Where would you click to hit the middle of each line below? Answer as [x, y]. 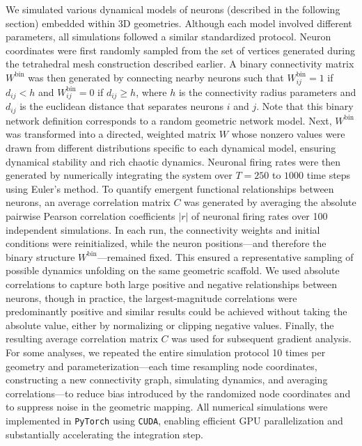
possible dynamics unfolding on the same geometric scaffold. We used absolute [173, 270]
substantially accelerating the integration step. [104, 434]
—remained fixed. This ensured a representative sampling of [225, 256]
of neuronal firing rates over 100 [260, 216]
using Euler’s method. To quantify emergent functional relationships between [170, 188]
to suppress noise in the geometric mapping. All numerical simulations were [167, 407]
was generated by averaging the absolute [270, 202]
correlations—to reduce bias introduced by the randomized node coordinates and [178, 393]
